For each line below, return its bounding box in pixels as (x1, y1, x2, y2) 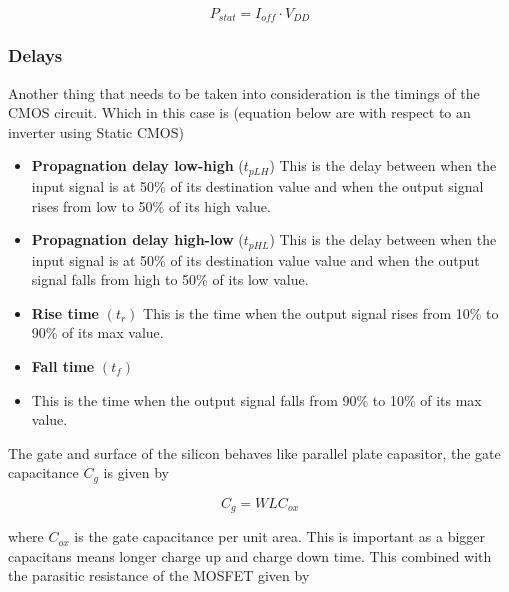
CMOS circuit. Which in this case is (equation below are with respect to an (8, 102, 471, 123)
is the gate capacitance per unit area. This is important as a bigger (74, 526, 486, 547)
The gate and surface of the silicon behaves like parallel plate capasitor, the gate (8, 442, 501, 463)
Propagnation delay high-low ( (31, 229, 244, 250)
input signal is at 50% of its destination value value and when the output (31, 249, 480, 270)
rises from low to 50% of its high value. (31, 195, 271, 216)
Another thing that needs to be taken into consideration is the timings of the (8, 82, 480, 103)
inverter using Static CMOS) (8, 121, 184, 142)
